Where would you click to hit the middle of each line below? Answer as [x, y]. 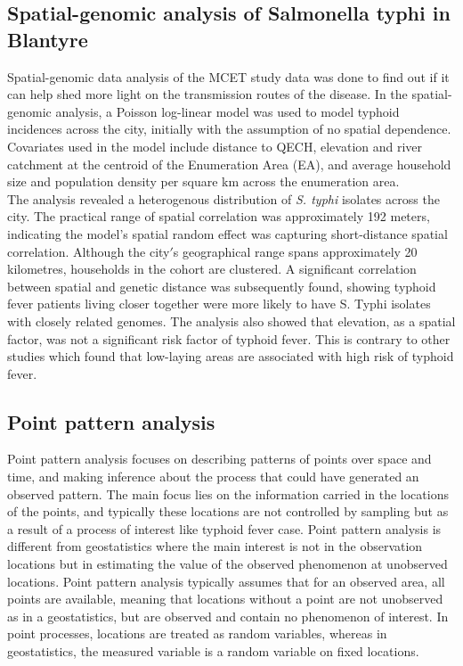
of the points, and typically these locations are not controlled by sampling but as [228, 511]
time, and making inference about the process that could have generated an [213, 477]
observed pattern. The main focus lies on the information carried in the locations [228, 493]
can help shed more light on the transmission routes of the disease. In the [207, 94]
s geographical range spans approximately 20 [295, 251]
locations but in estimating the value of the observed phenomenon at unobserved [227, 564]
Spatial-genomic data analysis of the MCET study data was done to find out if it [228, 76]
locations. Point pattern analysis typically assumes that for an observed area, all [226, 581]
